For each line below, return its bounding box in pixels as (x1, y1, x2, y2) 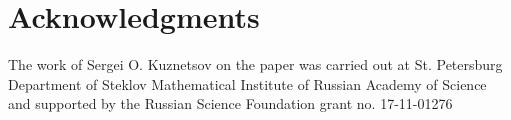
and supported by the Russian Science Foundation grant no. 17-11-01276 (8, 93, 453, 114)
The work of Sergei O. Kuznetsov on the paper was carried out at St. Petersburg (8, 54, 503, 75)
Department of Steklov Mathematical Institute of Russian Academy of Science (8, 73, 487, 94)
